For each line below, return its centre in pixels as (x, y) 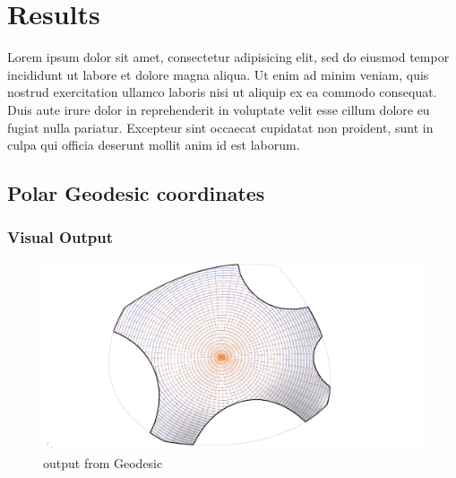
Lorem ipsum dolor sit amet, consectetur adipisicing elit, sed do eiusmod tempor (228, 57)
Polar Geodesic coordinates (136, 193)
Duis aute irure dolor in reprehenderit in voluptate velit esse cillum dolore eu (219, 109)
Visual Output (60, 237)
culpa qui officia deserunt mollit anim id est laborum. (154, 145)
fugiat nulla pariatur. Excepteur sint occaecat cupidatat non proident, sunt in (220, 127)
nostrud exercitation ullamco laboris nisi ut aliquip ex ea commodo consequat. (222, 92)
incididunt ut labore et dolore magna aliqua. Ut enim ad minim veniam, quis (218, 74)
